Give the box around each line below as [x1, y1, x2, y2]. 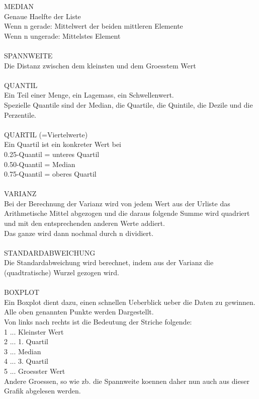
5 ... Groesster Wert [4, 365, 65, 376]
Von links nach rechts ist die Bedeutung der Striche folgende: [4, 316, 192, 327]
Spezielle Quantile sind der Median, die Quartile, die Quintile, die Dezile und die [4, 99, 253, 110]
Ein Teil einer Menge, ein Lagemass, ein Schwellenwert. [4, 90, 174, 100]
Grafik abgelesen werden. [4, 385, 81, 396]
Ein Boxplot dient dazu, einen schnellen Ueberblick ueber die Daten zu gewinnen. [4, 296, 255, 307]
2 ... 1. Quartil [4, 336, 48, 347]
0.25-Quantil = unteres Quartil [4, 148, 100, 159]
